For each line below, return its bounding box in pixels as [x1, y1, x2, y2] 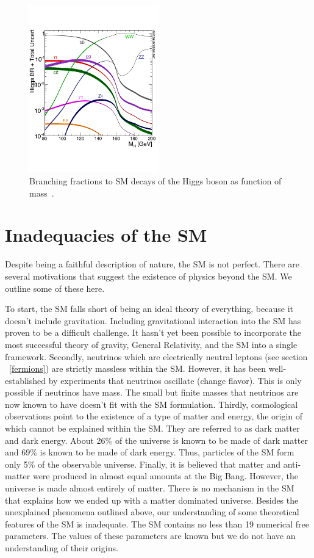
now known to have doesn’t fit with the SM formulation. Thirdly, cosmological [5, 397, 298, 410]
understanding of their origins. [5, 542, 118, 554]
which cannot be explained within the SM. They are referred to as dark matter [5, 422, 300, 435]
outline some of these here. [5, 281, 105, 294]
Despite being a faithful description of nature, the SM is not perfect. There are [5, 258, 299, 270]
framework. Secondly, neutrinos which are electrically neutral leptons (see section [5, 350, 308, 363]
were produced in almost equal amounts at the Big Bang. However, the [32, 469, 298, 482]
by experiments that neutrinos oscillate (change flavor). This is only [48, 374, 302, 386]
